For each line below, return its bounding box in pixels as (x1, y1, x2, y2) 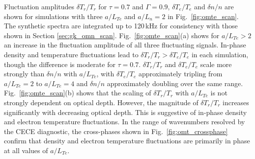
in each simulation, (191, 49, 249, 59)
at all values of (4, 145, 48, 155)
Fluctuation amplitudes (4, 1, 75, 11)
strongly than (4, 68, 45, 79)
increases (223, 97, 249, 107)
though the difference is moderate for (4, 59, 115, 69)
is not (210, 88, 227, 98)
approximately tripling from (138, 68, 223, 79)
